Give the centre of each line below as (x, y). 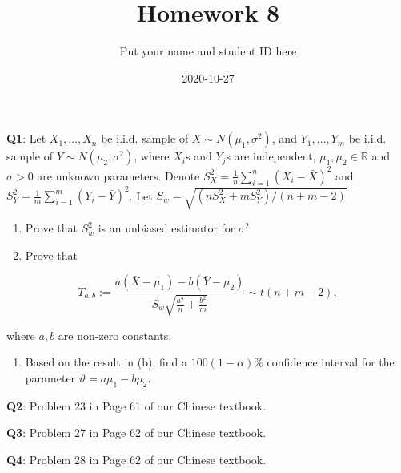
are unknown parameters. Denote (118, 175)
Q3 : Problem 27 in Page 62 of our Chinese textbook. (136, 433)
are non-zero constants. (115, 335)
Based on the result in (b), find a (106, 362)
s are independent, (271, 156)
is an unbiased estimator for (166, 228)
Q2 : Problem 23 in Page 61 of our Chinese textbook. (136, 405)
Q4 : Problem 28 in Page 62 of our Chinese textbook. (136, 459)
